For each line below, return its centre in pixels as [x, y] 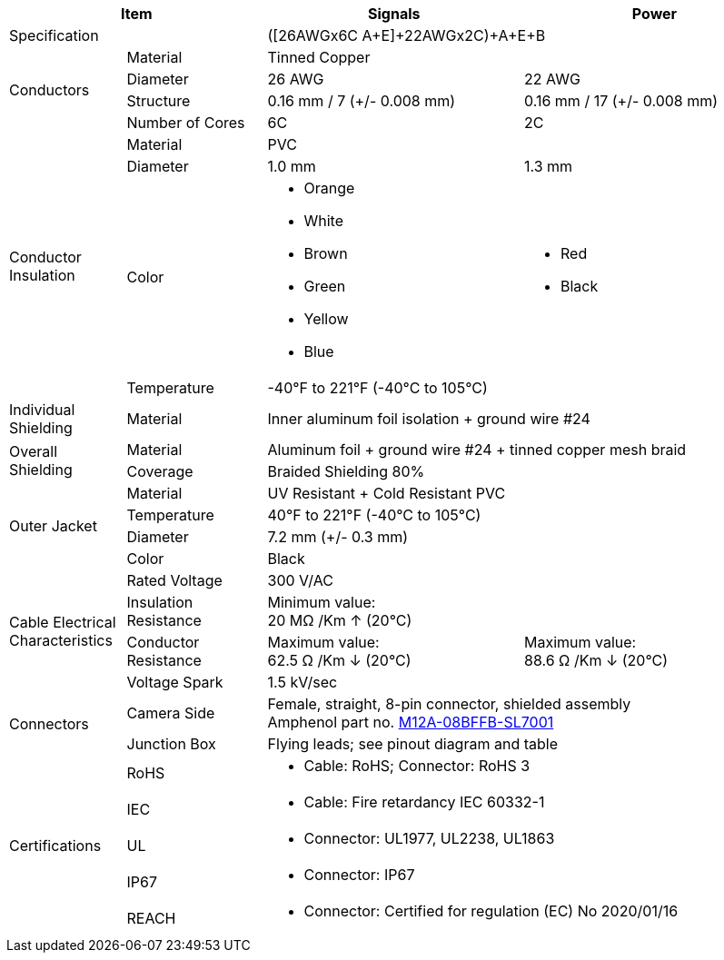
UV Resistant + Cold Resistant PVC [387, 493]
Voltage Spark [175, 682]
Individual [42, 410]
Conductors [50, 90]
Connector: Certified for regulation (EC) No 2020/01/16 [491, 911]
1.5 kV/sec [302, 682]
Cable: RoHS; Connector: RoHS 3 [417, 766]
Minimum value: [322, 602]
